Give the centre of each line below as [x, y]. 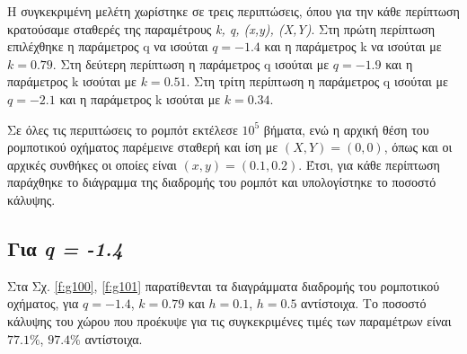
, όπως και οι [418, 147]
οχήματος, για [43, 303]
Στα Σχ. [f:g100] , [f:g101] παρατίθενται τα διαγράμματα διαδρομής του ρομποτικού [224, 285]
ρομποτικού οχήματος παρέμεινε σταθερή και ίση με [143, 147]
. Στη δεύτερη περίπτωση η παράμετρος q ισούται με [191, 63]
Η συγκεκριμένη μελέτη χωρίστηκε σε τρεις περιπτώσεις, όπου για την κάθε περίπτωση [233, 11]
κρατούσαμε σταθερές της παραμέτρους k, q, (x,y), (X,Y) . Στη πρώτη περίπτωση [221, 28]
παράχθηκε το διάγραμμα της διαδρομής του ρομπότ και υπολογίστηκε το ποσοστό [222, 182]
